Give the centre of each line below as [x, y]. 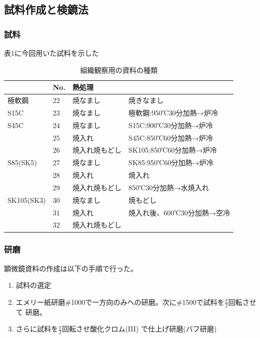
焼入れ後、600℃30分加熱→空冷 [179, 212]
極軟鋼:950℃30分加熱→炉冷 [173, 112]
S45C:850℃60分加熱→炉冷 [171, 137]
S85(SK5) [22, 162]
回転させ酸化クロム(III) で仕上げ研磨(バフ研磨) [139, 329]
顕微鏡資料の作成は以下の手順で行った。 [71, 268]
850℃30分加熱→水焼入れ [169, 187]
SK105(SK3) [27, 200]
